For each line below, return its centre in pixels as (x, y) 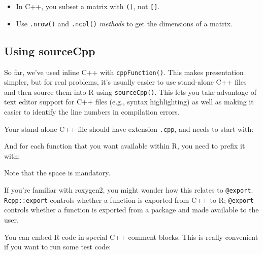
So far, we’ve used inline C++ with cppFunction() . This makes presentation (124, 72)
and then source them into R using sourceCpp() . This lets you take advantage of (130, 92)
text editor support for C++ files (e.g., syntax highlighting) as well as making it (129, 102)
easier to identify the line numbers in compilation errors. (92, 112)
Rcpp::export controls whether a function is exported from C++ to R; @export (129, 199)
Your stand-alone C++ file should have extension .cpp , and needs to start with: (129, 129)
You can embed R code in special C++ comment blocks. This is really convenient (131, 236)
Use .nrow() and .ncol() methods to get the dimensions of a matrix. (124, 23)
